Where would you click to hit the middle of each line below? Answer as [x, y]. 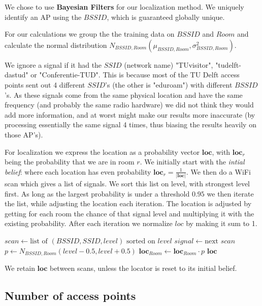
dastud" [17, 75]
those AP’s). [24, 134]
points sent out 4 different [45, 84]
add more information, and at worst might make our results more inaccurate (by [130, 114]
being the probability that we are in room [70, 162]
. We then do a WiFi [218, 171]
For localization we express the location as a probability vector [102, 151]
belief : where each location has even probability [78, 171]
